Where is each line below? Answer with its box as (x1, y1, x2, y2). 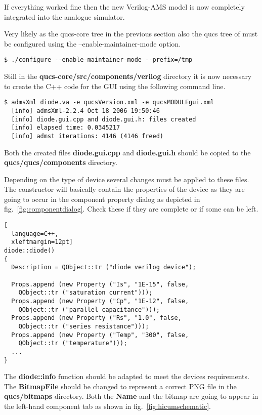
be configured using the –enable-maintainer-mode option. (4, 38, 181, 49)
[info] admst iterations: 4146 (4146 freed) (11, 132, 163, 140)
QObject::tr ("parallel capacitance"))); (18, 306, 160, 313)
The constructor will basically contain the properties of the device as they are (4, 184, 245, 194)
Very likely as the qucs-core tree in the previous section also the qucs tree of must (4, 28, 258, 39)
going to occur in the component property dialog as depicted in (4, 193, 200, 204)
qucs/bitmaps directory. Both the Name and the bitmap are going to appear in (4, 391, 258, 401)
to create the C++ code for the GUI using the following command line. (4, 80, 226, 91)
